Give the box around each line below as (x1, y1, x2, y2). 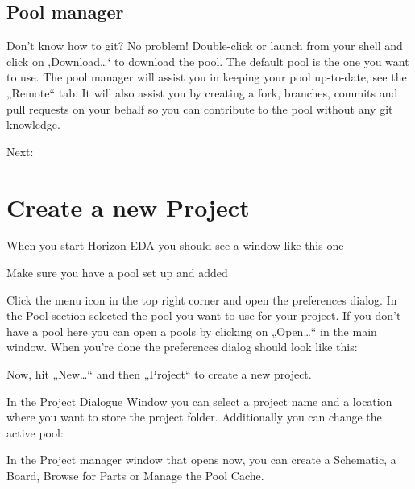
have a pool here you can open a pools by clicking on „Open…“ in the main (6, 322, 377, 339)
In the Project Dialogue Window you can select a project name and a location (6, 392, 392, 409)
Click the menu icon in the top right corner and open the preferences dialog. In (6, 291, 397, 308)
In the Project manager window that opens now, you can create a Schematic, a (6, 451, 396, 468)
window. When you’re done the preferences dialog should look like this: (6, 338, 358, 355)
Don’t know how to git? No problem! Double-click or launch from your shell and (6, 37, 403, 54)
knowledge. (6, 116, 60, 133)
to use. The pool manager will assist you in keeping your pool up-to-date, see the (6, 68, 407, 85)
